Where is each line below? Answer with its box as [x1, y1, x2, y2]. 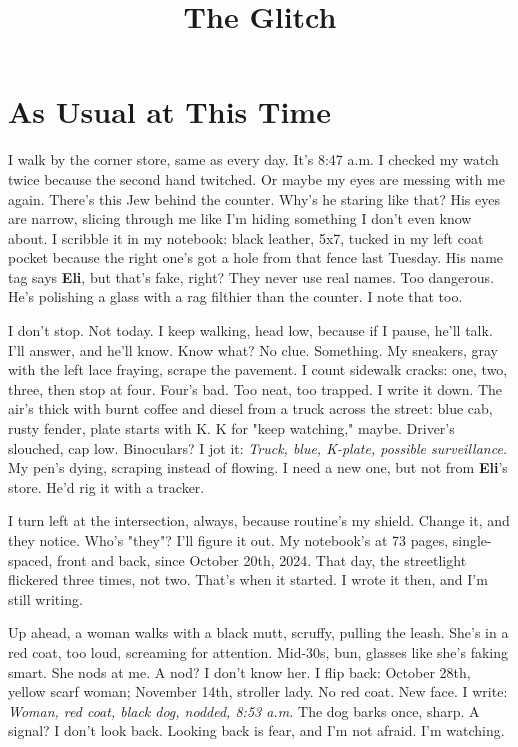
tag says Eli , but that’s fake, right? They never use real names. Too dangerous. [8, 266, 495, 287]
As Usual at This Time [8, 91, 331, 132]
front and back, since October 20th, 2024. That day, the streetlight [57, 549, 467, 570]
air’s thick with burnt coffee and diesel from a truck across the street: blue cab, [8, 398, 493, 419]
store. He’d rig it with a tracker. [8, 476, 205, 497]
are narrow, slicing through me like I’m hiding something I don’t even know [8, 208, 472, 229]
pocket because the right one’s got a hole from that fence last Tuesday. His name [8, 247, 504, 268]
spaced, [8, 549, 53, 570]
